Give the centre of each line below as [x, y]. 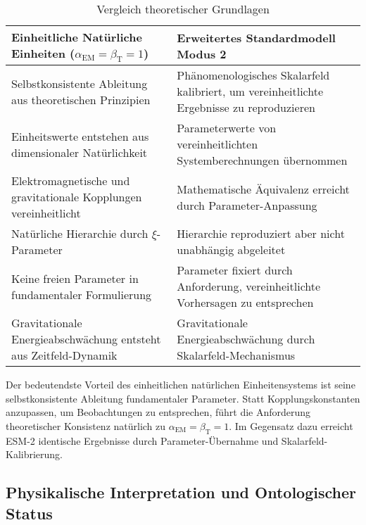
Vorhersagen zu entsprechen [245, 303]
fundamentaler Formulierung [82, 294]
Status [29, 513]
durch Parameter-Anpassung [247, 205]
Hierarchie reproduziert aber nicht [261, 234]
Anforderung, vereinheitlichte [249, 286]
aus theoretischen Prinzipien [81, 99]
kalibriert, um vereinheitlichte [250, 91]
